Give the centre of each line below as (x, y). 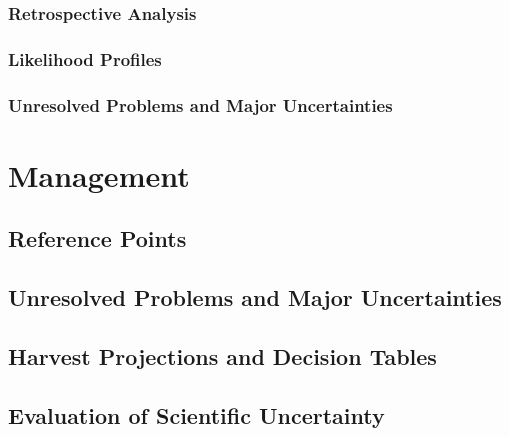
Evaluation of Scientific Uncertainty (196, 414)
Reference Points (97, 238)
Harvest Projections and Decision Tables (222, 355)
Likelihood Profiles (85, 58)
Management (99, 174)
